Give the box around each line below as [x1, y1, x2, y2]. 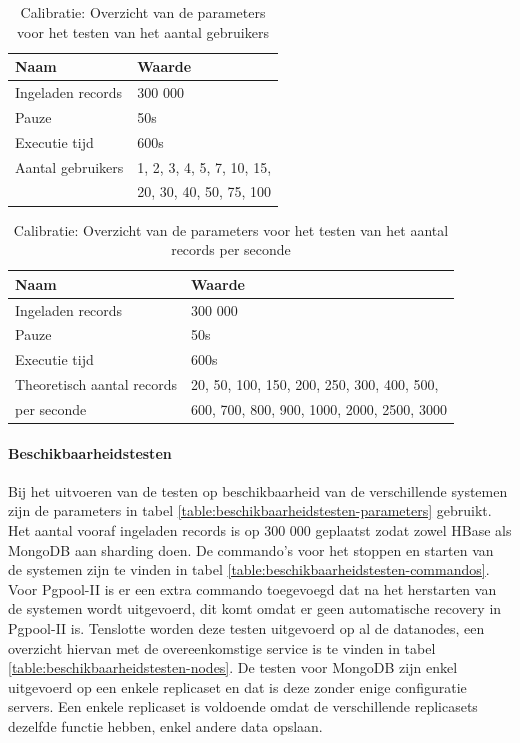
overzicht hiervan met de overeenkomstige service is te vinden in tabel [8, 637, 436, 658]
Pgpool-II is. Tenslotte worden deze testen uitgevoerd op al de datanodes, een [8, 617, 485, 638]
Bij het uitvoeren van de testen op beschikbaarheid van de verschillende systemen [8, 480, 508, 501]
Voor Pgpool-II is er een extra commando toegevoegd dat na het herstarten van [8, 578, 497, 599]
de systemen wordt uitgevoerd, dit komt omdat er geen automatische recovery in [8, 598, 502, 619]
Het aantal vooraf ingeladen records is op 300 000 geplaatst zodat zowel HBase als [8, 519, 512, 540]
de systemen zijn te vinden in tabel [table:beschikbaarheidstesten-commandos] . [8, 559, 490, 580]
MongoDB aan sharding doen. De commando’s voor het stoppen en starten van [8, 539, 494, 560]
